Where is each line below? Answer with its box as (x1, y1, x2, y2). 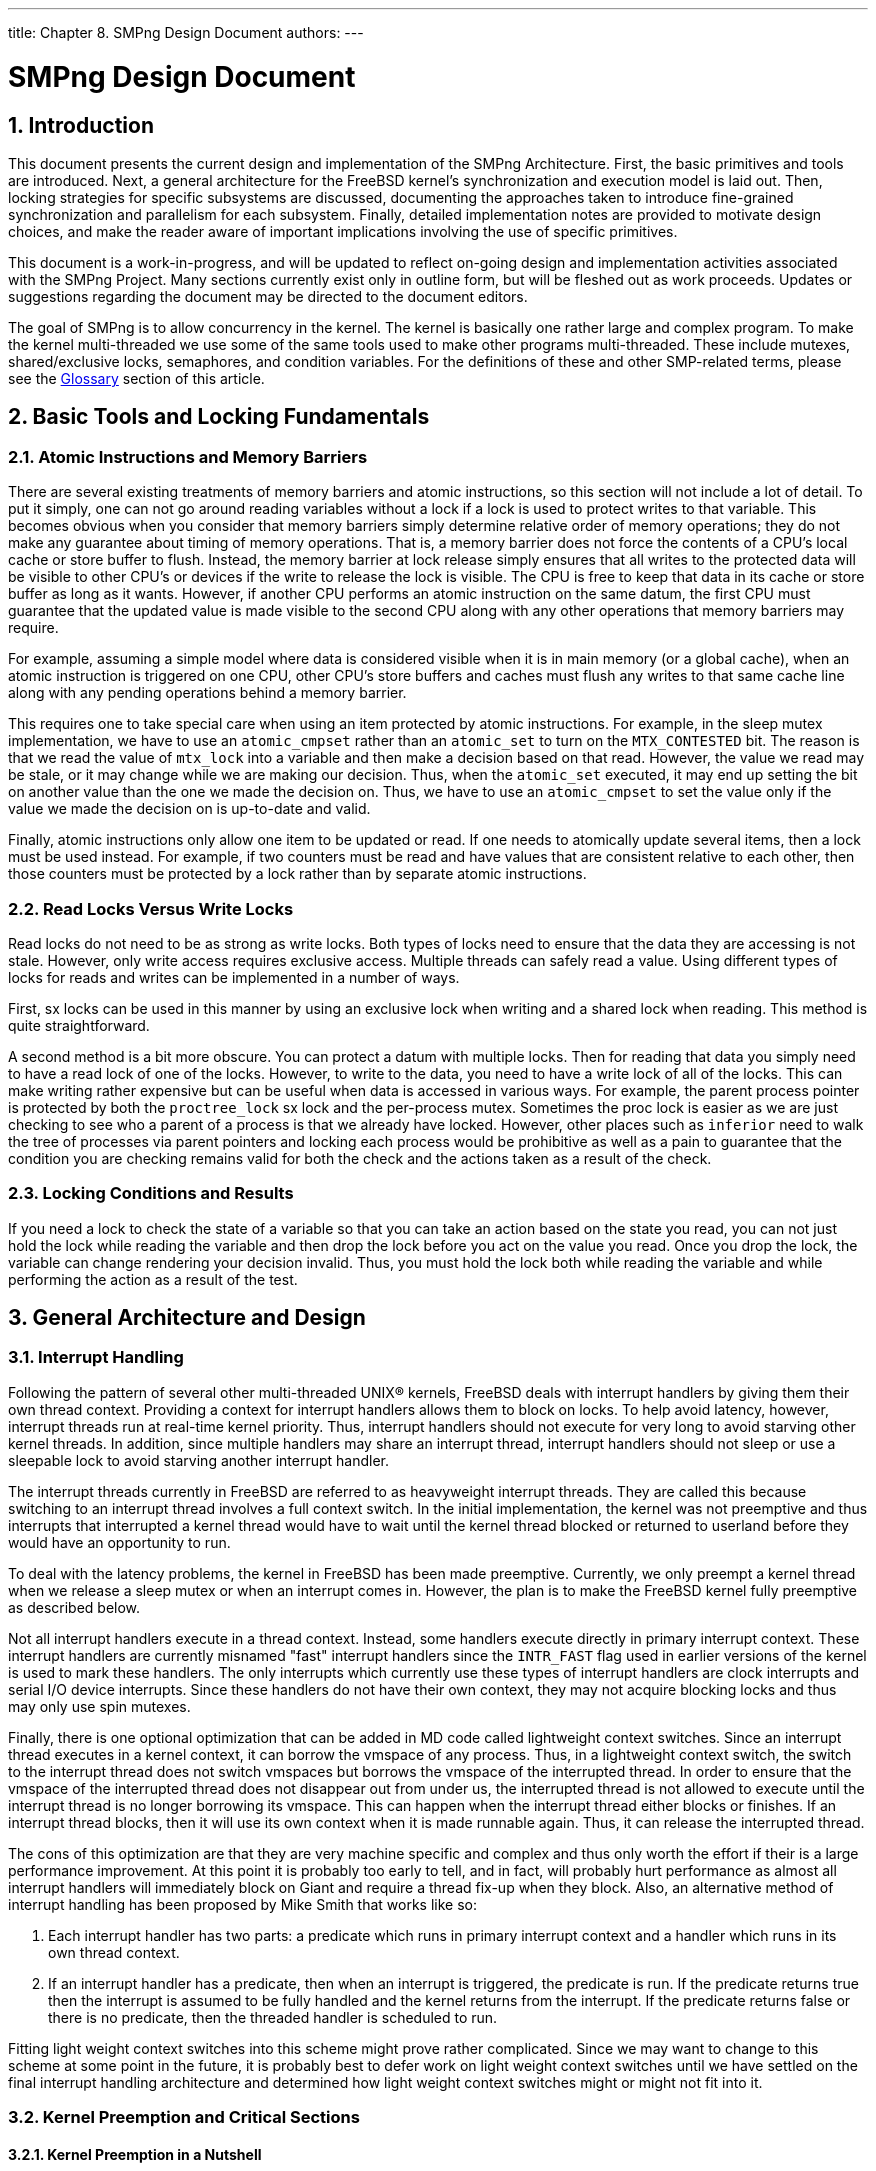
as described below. (8, 1598, 141, 1616)
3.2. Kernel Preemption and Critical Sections (8, 2107, 360, 2128)
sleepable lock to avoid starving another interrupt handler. (8, 1451, 390, 1469)
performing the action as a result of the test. (8, 1270, 298, 1288)
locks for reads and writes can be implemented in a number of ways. (8, 968, 460, 986)
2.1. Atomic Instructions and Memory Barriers (8, 446, 368, 467)
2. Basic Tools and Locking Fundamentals (8, 404, 430, 430)
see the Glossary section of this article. (8, 369, 265, 387)
